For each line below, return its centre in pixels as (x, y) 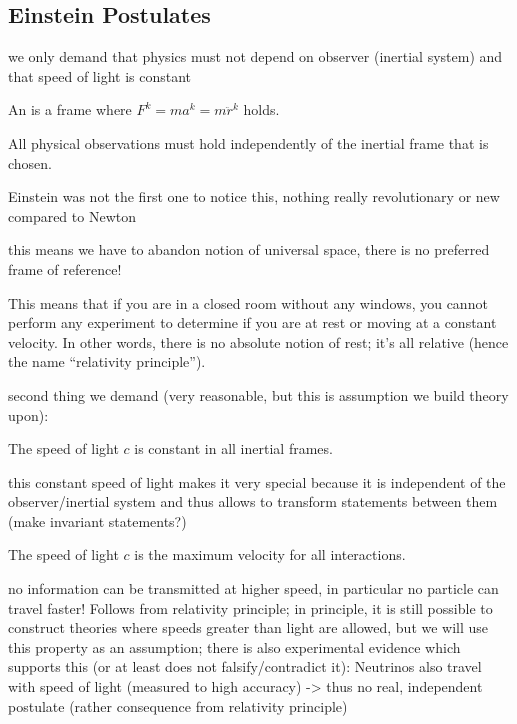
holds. (261, 109)
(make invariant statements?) (97, 520)
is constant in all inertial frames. (233, 448)
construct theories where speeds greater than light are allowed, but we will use (248, 627)
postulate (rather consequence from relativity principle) (178, 705)
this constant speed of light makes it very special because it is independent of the (257, 481)
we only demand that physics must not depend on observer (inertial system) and (255, 56)
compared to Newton (72, 215)
